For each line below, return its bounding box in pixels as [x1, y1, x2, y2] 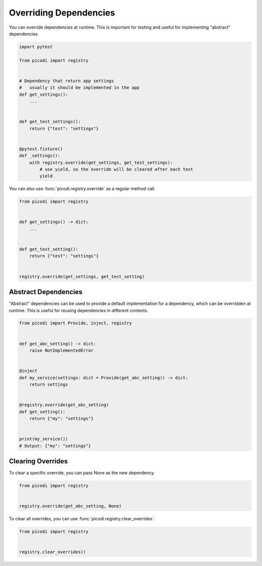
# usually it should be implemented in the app [19, 85, 140, 90]
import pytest [19, 44, 53, 50]
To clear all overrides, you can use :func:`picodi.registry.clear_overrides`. [9, 516, 155, 522]
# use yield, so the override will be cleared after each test [39, 166, 194, 172]
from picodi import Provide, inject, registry [19, 320, 132, 326]
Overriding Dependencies [9, 7, 115, 18]
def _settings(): [19, 153, 61, 159]
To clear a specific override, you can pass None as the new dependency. [9, 470, 155, 476]
